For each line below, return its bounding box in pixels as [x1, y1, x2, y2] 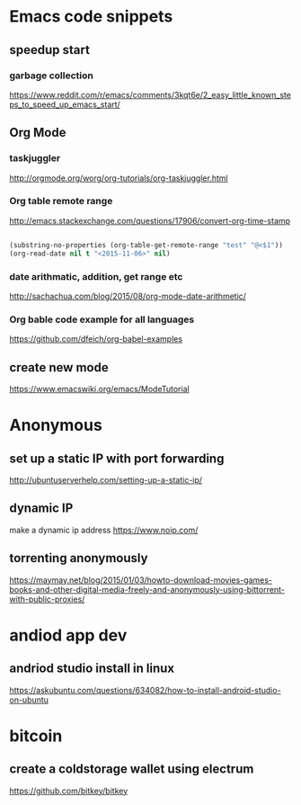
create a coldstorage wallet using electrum [9, 762, 254, 777]
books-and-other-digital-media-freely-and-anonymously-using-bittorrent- [9, 584, 285, 595]
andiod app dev [9, 625, 128, 645]
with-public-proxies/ [9, 594, 85, 604]
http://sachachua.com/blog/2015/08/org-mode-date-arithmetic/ [9, 291, 247, 301]
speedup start [9, 42, 90, 58]
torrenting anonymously [9, 550, 148, 566]
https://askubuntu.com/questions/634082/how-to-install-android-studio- [9, 684, 281, 695]
